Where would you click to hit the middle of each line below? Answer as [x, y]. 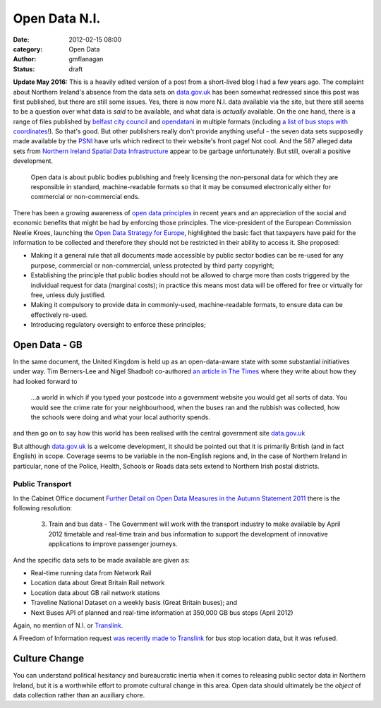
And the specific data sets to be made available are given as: [102, 560]
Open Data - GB [48, 345]
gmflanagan [86, 59]
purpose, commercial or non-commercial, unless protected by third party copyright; [152, 265]
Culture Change [49, 659]
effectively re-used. [59, 315]
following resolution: [43, 508]
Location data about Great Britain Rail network [98, 583]
